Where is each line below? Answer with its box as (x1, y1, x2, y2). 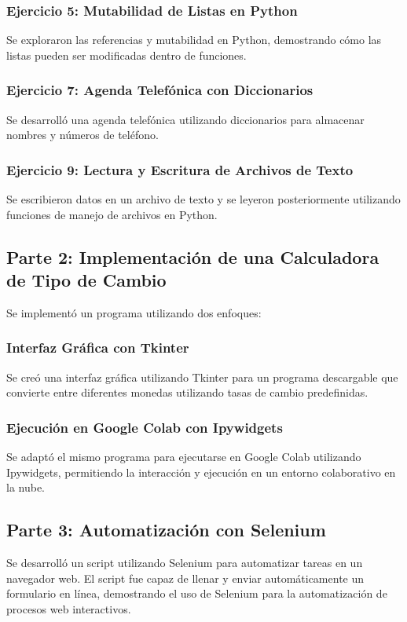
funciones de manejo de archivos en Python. (6, 206, 218, 222)
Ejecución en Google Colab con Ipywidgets (6, 417, 283, 437)
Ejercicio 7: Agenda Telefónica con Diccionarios (6, 80, 313, 100)
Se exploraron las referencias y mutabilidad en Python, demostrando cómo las (6, 31, 382, 48)
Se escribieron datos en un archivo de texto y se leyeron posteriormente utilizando (6, 191, 401, 207)
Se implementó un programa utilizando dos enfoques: (6, 304, 262, 320)
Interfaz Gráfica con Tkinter (6, 338, 189, 357)
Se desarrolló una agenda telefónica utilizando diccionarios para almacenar (6, 111, 365, 127)
